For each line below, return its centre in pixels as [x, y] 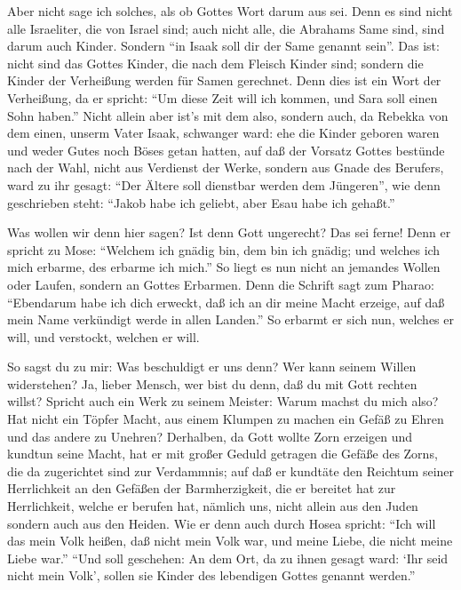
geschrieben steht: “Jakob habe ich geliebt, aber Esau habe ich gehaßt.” [201, 202]
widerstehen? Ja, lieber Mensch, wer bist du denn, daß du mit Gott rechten [212, 383]
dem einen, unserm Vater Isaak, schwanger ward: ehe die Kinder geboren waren [223, 133]
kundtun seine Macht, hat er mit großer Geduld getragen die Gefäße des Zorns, [223, 454]
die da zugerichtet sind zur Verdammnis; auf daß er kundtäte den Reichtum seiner [231, 470]
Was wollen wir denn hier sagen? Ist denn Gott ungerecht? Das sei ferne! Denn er [229, 232]
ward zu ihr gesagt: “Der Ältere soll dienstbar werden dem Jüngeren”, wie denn [224, 184]
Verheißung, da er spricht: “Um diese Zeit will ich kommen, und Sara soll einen [223, 97]
